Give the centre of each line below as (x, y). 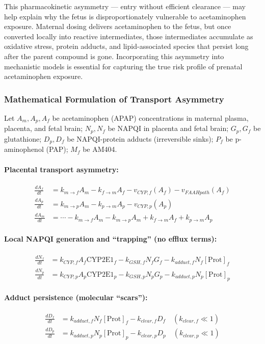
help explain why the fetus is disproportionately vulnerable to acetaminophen (125, 16)
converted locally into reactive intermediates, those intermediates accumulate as (129, 36)
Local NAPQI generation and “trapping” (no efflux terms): (111, 239)
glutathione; (23, 138)
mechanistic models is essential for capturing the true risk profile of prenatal (123, 66)
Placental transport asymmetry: (61, 169)
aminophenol (24, 149)
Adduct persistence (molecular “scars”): (76, 297)
